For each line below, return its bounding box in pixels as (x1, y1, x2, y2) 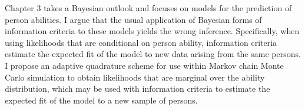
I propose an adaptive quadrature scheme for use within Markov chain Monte (5, 59, 284, 71)
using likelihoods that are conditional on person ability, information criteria (5, 36, 277, 48)
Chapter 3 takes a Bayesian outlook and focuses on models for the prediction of (5, 2, 292, 14)
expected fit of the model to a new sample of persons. (5, 94, 198, 106)
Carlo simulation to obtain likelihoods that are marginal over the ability (5, 71, 265, 83)
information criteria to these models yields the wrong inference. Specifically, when (5, 25, 300, 37)
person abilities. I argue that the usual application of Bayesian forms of (5, 13, 262, 25)
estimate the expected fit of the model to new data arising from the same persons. (5, 48, 301, 60)
